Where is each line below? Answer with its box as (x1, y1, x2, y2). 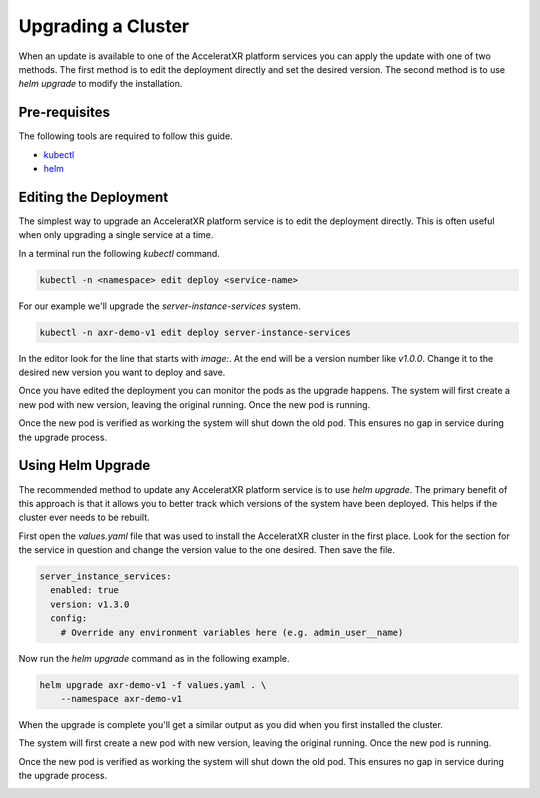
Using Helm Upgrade (18, 457, 151, 474)
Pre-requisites (18, 104, 110, 121)
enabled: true (50, 585, 120, 596)
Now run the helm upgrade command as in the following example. (18, 652, 290, 664)
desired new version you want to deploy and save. (18, 366, 226, 379)
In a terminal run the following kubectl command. (18, 247, 220, 259)
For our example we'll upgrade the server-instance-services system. (18, 300, 301, 312)
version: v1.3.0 (50, 598, 130, 610)
